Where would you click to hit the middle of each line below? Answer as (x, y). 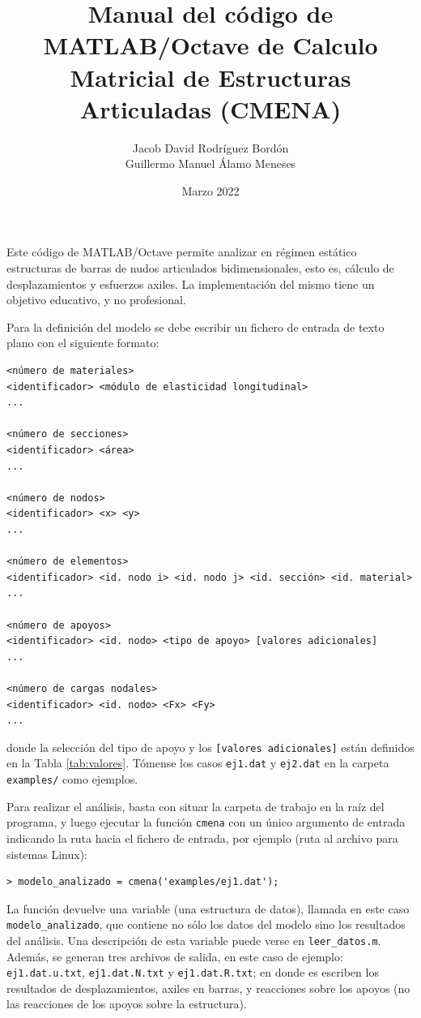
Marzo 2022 (210, 190)
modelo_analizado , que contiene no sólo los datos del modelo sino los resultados (206, 924)
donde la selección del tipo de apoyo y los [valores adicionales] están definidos (210, 747)
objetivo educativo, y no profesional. (96, 300)
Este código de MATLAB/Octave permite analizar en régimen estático (182, 252)
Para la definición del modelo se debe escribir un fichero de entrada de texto (196, 326)
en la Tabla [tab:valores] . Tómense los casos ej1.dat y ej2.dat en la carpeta (198, 763)
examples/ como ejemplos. (72, 779)
